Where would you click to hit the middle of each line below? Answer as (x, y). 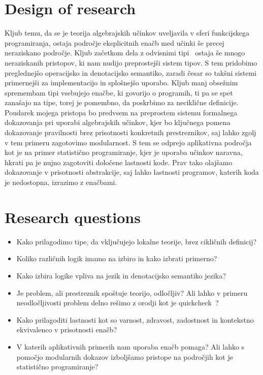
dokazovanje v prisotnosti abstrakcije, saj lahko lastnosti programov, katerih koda (132, 172)
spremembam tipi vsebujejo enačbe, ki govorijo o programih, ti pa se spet (119, 92)
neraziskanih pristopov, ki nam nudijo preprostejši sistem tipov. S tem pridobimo (131, 62)
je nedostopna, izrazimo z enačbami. (61, 182)
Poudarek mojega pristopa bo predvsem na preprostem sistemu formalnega (121, 112)
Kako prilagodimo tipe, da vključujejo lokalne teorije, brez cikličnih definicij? (137, 241)
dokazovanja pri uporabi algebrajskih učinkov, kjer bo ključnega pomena (118, 122)
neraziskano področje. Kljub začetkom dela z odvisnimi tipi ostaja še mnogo (125, 53)
